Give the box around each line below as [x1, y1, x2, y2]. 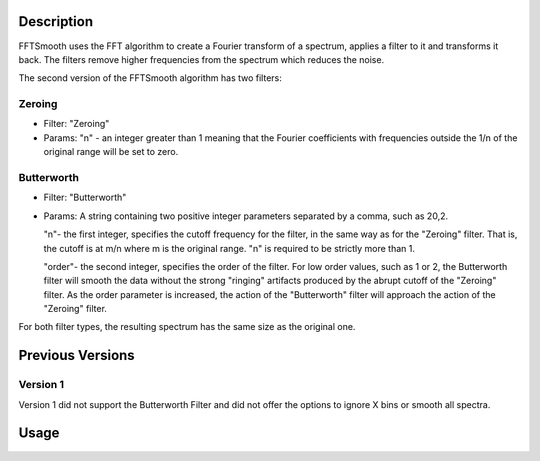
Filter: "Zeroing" [43, 118, 110, 130]
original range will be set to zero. [43, 146, 179, 158]
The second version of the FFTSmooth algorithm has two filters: [18, 72, 282, 84]
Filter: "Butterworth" [43, 191, 127, 204]
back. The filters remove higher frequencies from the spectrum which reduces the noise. [18, 53, 385, 65]
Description [18, 13, 94, 30]
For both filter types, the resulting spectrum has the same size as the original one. [18, 321, 356, 333]
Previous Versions [18, 347, 135, 364]
